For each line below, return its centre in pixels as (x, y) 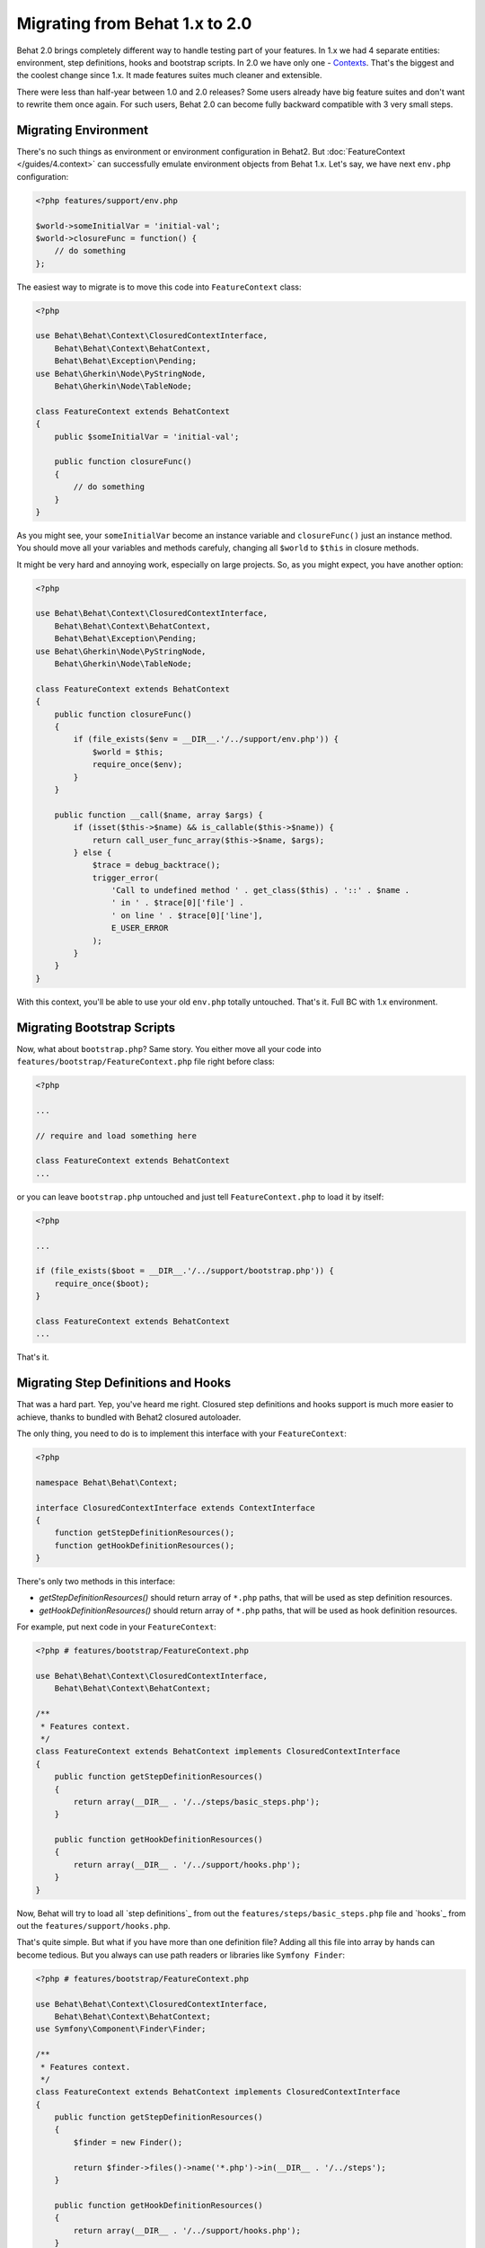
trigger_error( (125, 878)
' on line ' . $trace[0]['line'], (187, 915)
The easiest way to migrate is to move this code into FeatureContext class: (159, 287)
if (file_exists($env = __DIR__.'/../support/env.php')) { (206, 739)
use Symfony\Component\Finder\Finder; (121, 2029)
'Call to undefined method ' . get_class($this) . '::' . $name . (260, 891)
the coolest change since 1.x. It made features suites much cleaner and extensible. (169, 76)
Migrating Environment (82, 130)
